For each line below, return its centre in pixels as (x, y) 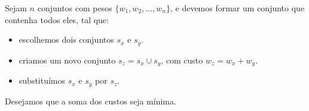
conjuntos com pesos (75, 8)
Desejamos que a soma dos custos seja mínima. (91, 101)
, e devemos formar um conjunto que (237, 8)
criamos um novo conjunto (67, 60)
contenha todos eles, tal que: (57, 19)
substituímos (42, 80)
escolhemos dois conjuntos (66, 39)
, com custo (182, 60)
